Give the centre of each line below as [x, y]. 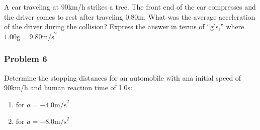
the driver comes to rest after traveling [64, 16]
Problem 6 [26, 59]
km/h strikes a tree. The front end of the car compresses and [162, 7]
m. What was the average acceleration [197, 16]
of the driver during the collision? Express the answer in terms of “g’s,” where [124, 26]
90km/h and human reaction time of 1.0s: [68, 87]
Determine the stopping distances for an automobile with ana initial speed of [123, 77]
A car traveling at [31, 7]
